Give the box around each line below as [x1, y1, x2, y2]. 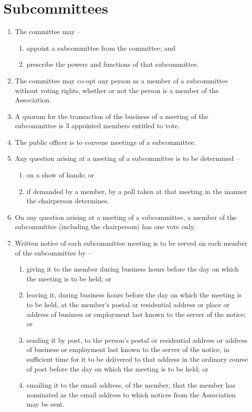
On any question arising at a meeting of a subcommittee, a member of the [15, 212, 237, 222]
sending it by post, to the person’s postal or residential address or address [26, 334, 248, 345]
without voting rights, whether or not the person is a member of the [15, 85, 219, 95]
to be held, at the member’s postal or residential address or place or [26, 299, 230, 309]
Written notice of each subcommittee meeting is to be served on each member [15, 238, 248, 248]
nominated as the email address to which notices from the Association [26, 389, 236, 399]
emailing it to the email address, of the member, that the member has [26, 380, 236, 390]
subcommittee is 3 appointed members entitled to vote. [15, 120, 180, 131]
